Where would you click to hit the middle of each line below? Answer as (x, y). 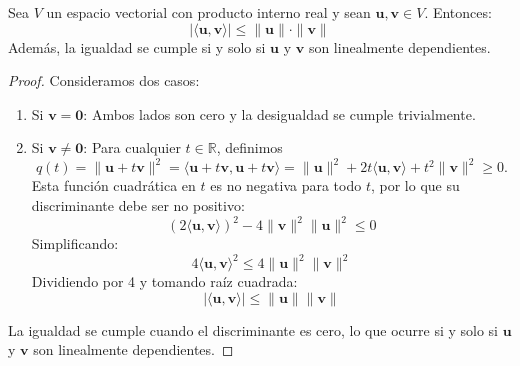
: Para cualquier (132, 147)
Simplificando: (75, 243)
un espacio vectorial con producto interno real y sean (208, 12)
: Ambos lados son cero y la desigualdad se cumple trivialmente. (279, 113)
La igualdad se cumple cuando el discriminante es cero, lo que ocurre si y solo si (253, 329)
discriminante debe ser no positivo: (138, 205)
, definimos (249, 147)
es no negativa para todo (286, 185)
